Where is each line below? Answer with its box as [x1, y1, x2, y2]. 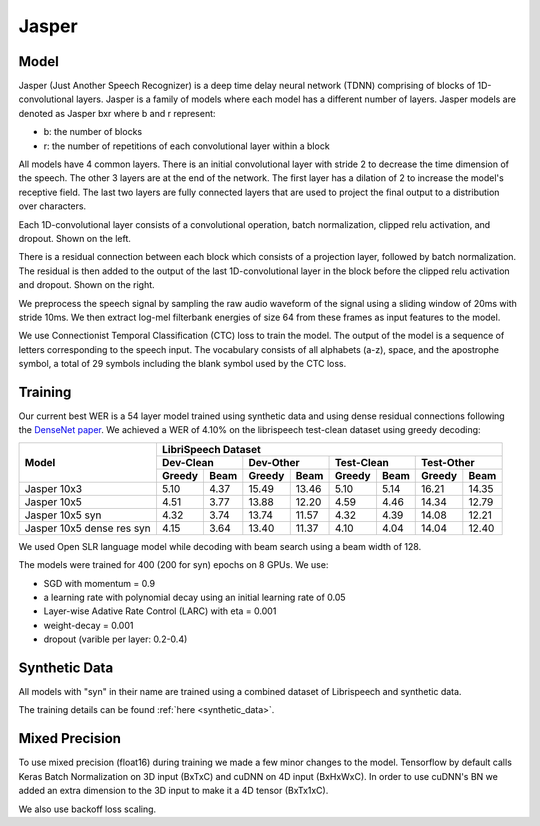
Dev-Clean [161, 455, 214, 469]
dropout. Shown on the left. [18, 232, 132, 244]
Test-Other [421, 455, 475, 469]
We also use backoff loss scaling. [18, 803, 157, 815]
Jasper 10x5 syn [24, 508, 102, 522]
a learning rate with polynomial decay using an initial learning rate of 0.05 [43, 591, 346, 603]
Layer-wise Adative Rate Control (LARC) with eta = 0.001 [43, 605, 277, 617]
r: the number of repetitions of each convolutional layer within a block [43, 140, 330, 152]
